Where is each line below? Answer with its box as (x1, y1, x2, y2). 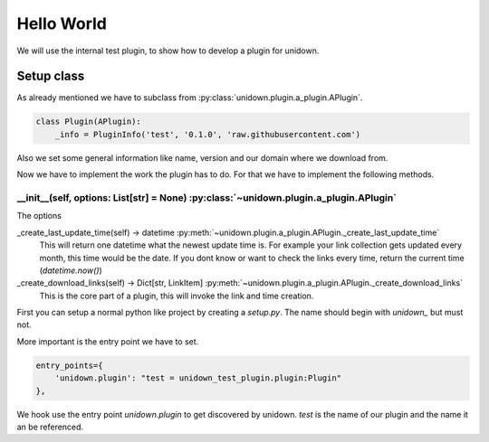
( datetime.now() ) (39, 265, 103, 276)
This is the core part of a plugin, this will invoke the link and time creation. (39, 290, 314, 301)
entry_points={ (35, 360, 103, 371)
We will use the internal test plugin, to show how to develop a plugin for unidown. (16, 45, 320, 56)
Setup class (16, 69, 85, 84)
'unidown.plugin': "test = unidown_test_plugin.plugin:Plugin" (54, 373, 342, 383)
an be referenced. (16, 421, 84, 432)
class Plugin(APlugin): (35, 117, 142, 127)
